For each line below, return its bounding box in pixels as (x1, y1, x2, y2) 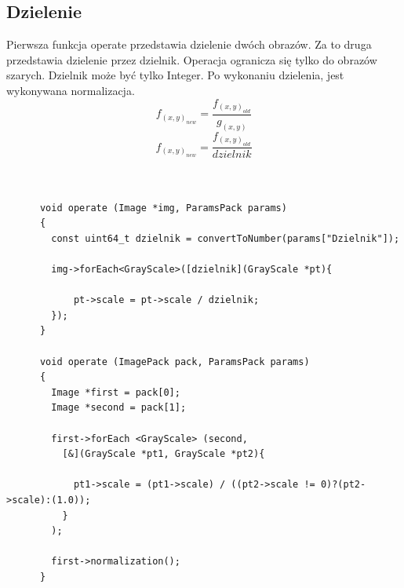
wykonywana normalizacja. (6, 82, 135, 98)
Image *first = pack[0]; (51, 386, 180, 398)
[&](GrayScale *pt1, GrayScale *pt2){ (62, 448, 265, 460)
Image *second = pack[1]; (51, 402, 187, 414)
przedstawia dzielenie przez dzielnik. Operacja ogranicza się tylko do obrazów (6, 51, 377, 68)
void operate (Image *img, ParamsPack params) (39, 202, 287, 214)
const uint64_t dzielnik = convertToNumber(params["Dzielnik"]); (51, 232, 400, 244)
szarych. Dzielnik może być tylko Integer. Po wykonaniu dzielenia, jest (6, 67, 344, 83)
